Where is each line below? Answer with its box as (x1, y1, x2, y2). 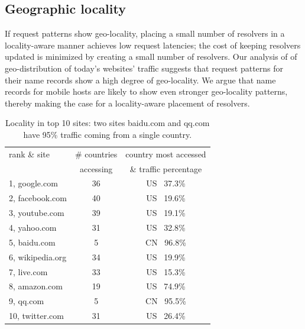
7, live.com (9, 265, 48, 278)
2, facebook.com (9, 192, 67, 204)
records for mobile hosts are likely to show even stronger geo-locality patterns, (5, 85, 288, 98)
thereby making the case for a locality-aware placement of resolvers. (5, 96, 250, 109)
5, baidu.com (9, 236, 56, 248)
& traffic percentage (129, 162, 202, 175)
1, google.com (9, 177, 58, 189)
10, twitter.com (9, 309, 64, 322)
